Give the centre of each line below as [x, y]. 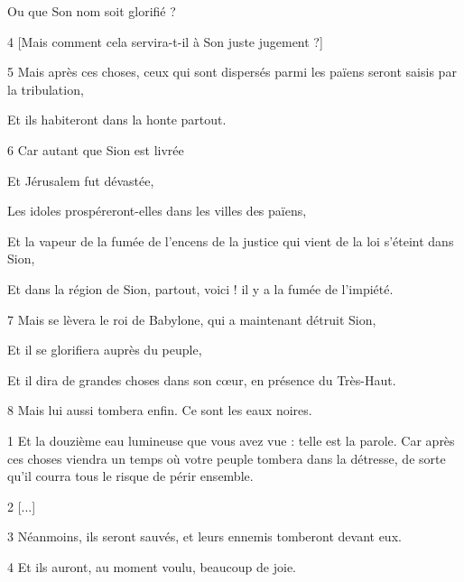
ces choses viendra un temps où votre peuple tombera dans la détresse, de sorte [227, 458]
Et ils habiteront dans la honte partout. [117, 120]
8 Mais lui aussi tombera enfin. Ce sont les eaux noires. [160, 410]
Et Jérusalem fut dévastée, [81, 180]
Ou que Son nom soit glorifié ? [92, 11]
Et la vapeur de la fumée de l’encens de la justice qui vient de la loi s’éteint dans [231, 240]
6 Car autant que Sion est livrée [96, 149]
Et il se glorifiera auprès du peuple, [105, 350]
